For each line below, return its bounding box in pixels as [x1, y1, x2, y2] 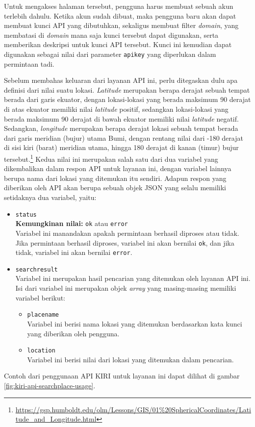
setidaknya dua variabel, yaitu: [4, 192, 97, 202]
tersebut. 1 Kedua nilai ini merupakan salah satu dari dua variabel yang [4, 152, 218, 164]
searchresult [15, 266, 58, 273]
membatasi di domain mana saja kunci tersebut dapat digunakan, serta [4, 29, 219, 40]
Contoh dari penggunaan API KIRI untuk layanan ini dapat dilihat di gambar [4, 371, 240, 381]
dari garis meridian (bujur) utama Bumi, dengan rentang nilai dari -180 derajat [4, 132, 243, 143]
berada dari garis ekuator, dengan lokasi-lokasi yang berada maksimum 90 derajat [4, 94, 251, 104]
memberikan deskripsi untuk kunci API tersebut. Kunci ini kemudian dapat [4, 39, 232, 50]
